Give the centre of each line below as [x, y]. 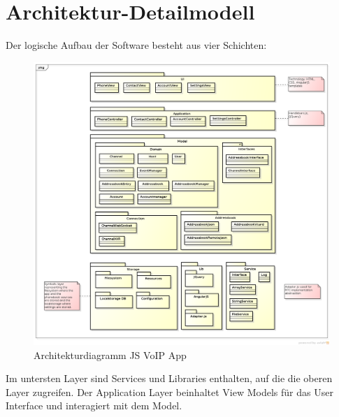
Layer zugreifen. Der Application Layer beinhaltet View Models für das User [169, 392]
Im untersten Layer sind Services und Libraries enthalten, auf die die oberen [169, 378]
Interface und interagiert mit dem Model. [94, 405]
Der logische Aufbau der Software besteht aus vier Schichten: [136, 45]
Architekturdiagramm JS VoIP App [110, 354]
